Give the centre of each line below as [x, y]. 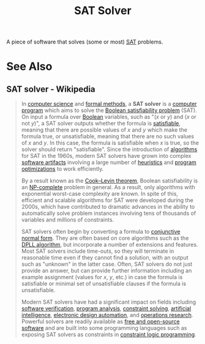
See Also [29, 66]
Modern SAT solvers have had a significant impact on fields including [109, 302]
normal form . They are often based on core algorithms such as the [105, 238]
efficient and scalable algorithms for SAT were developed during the [107, 200]
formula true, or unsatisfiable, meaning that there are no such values [108, 136]
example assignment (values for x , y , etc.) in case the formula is [102, 277]
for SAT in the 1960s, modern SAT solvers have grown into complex [106, 156]
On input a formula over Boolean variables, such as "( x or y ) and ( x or [109, 117]
